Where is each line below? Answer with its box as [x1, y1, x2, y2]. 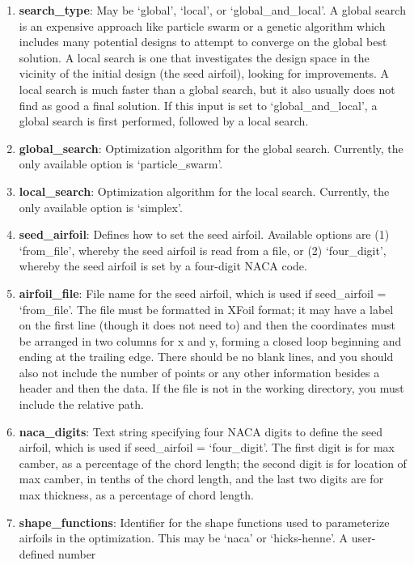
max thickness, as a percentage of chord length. [19, 486, 254, 503]
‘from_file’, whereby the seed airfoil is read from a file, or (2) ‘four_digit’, [19, 241, 387, 258]
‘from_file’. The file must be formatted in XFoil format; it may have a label [19, 300, 394, 317]
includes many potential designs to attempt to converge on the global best [19, 33, 387, 50]
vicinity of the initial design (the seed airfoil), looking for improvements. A [19, 65, 390, 82]
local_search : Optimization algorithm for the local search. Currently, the [19, 182, 390, 199]
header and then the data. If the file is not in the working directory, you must [19, 380, 404, 397]
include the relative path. [19, 396, 144, 413]
